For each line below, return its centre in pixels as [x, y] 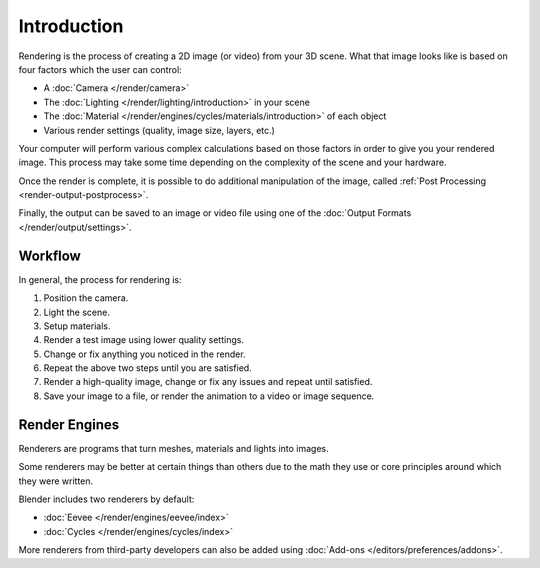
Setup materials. [77, 326]
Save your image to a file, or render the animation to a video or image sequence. [209, 396]
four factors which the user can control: [100, 69]
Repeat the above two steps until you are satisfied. [147, 368]
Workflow [50, 255]
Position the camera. [86, 298]
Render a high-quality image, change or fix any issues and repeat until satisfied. [208, 382]
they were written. [56, 481]
